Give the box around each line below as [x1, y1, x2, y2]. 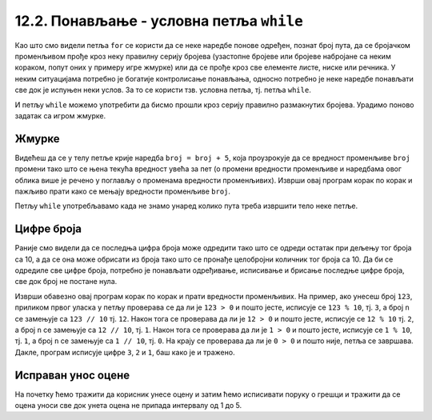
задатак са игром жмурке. [14, 110, 106, 120]
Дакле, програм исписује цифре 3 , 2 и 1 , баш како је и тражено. [14, 347, 235, 357]
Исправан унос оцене [14, 368, 130, 382]
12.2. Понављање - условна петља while [14, 12, 303, 30]
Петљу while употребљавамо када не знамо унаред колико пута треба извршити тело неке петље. [14, 201, 358, 211]
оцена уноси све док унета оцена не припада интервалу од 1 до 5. [14, 401, 242, 410]
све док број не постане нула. [14, 277, 118, 286]
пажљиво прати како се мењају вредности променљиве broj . [14, 186, 231, 196]
